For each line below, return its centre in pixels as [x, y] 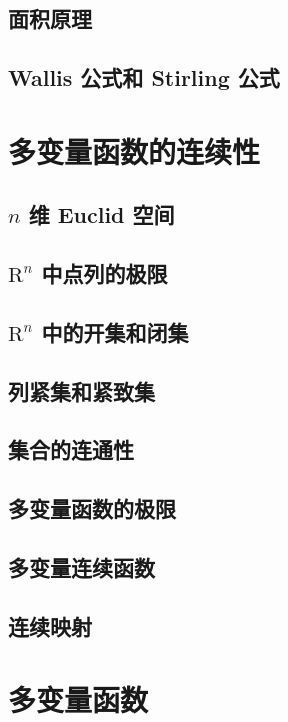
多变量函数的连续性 [134, 150]
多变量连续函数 [81, 567]
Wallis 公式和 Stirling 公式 [144, 77]
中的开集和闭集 [115, 331]
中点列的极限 [104, 273]
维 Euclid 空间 [101, 214]
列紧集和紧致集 [81, 390]
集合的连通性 [71, 449]
